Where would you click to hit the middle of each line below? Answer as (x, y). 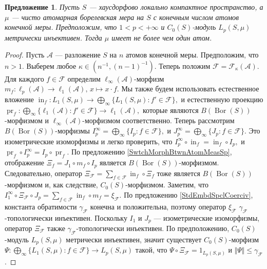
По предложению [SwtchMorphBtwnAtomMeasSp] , (151, 152)
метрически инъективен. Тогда (53, 37)
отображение (24, 162)
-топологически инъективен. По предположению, (153, 228)
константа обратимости (41, 206)
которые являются (171, 110)
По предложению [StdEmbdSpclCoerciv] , (188, 194)
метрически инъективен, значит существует (134, 239)
